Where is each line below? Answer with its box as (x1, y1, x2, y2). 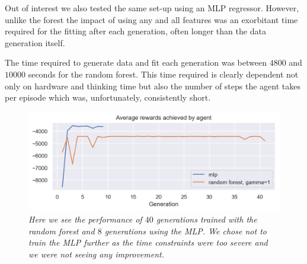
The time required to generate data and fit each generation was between (5, 56, 267, 69)
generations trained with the (156, 213, 257, 226)
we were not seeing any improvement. (28, 247, 164, 260)
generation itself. (5, 36, 65, 49)
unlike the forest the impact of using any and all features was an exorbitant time (5, 13, 298, 25)
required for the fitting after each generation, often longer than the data (5, 25, 266, 37)
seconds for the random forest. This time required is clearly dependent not (28, 67, 299, 80)
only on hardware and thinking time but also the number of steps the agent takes (5, 79, 300, 92)
